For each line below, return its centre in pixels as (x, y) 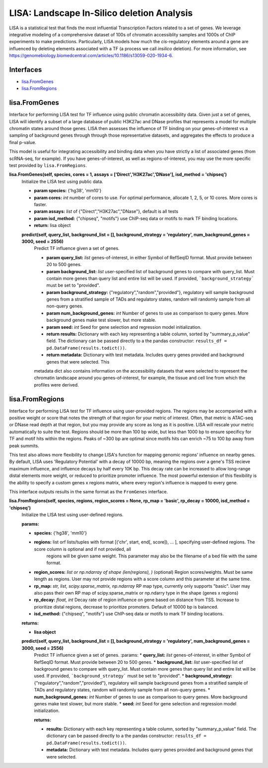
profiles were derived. (56, 384)
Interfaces (26, 70)
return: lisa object (52, 226)
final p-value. (23, 142)
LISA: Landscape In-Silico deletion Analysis (101, 13)
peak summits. (24, 446)
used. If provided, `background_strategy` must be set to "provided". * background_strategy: (133, 676)
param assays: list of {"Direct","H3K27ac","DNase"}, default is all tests (106, 212)
